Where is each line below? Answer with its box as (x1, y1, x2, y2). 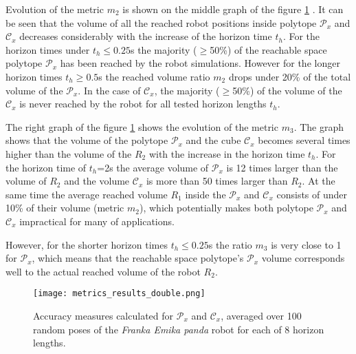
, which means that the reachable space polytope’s (32, 251, 244, 265)
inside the (185, 187, 226, 201)
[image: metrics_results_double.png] (33, 289, 205, 299)
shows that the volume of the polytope (5, 133, 168, 147)
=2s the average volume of (97, 160, 209, 174)
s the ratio (208, 237, 252, 251)
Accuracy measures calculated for (33, 308, 174, 322)
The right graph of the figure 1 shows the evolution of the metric (5, 119, 278, 134)
